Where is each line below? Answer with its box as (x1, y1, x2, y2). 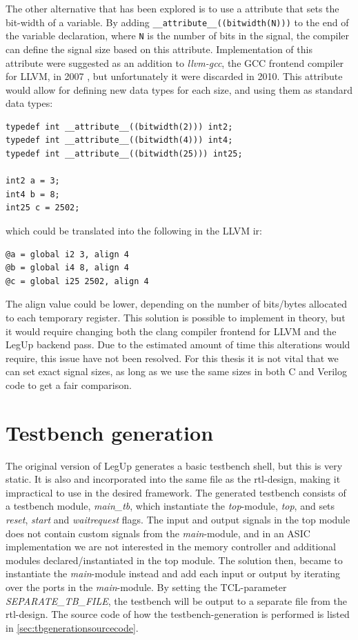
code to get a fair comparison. (6, 377, 132, 392)
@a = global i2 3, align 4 (6, 249, 129, 259)
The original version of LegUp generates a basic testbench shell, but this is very (6, 458, 343, 472)
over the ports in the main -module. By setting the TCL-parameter (6, 580, 287, 594)
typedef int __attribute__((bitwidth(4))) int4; (6, 135, 233, 146)
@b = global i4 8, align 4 (6, 263, 129, 273)
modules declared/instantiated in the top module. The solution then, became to (6, 552, 343, 567)
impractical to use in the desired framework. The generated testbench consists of (6, 485, 346, 499)
